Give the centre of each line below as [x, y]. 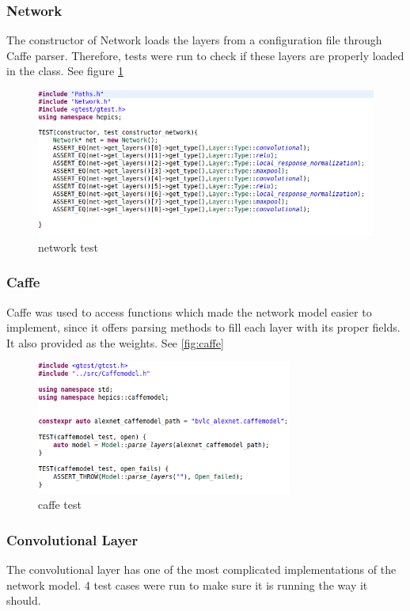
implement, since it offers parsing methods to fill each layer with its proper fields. [203, 327]
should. [24, 600]
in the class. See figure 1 [65, 71]
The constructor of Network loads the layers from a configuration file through [194, 40]
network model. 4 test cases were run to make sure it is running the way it [187, 584]
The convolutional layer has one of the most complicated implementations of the [201, 569]
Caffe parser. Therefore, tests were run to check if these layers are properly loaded [205, 55]
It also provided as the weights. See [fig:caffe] [115, 342]
